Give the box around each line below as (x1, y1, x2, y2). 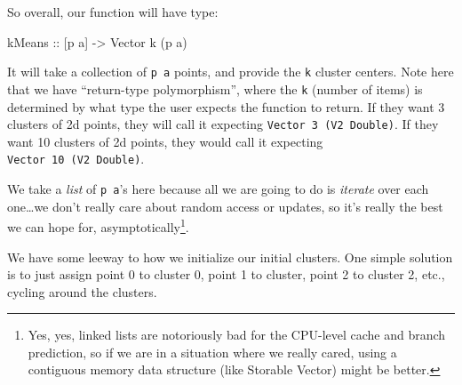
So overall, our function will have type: (7, 3, 219, 20)
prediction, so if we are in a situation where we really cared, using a (28, 342, 397, 361)
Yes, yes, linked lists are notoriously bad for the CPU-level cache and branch (28, 325, 446, 344)
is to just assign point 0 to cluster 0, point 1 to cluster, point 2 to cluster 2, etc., (7, 265, 445, 284)
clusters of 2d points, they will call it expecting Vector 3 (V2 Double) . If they (7, 115, 439, 133)
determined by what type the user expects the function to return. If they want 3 (7, 97, 445, 116)
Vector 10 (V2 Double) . (7, 149, 145, 168)
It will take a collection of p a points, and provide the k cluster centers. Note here (7, 62, 454, 81)
